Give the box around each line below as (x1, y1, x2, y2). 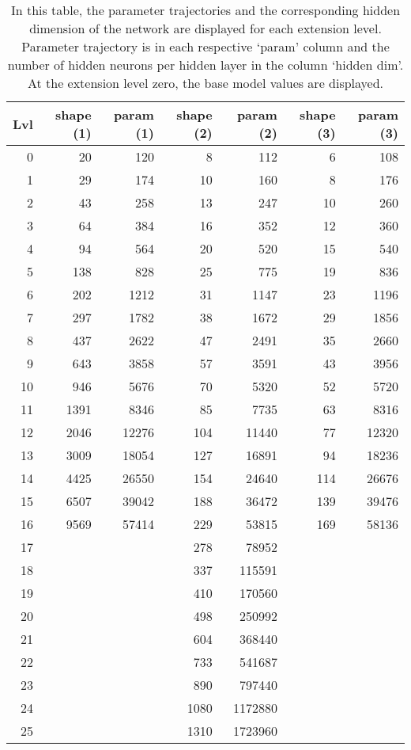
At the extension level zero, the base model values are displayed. (27, 74, 384, 92)
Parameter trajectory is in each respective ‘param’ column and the (21, 37, 390, 55)
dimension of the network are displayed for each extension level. (29, 19, 382, 37)
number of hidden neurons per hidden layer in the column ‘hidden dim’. (7, 55, 404, 74)
